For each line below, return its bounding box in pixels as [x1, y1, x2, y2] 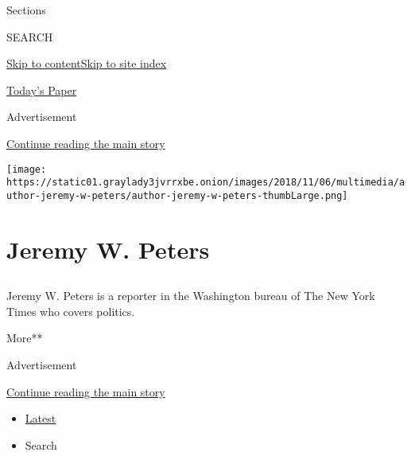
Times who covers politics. [6, 302, 135, 319]
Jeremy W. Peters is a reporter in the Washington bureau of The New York [6, 287, 375, 304]
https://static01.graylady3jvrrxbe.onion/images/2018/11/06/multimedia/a [6, 177, 405, 189]
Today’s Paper [6, 81, 77, 98]
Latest [25, 410, 56, 427]
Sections [6, 2, 46, 18]
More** [6, 329, 43, 346]
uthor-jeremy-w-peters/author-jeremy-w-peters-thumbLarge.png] [6, 189, 348, 201]
